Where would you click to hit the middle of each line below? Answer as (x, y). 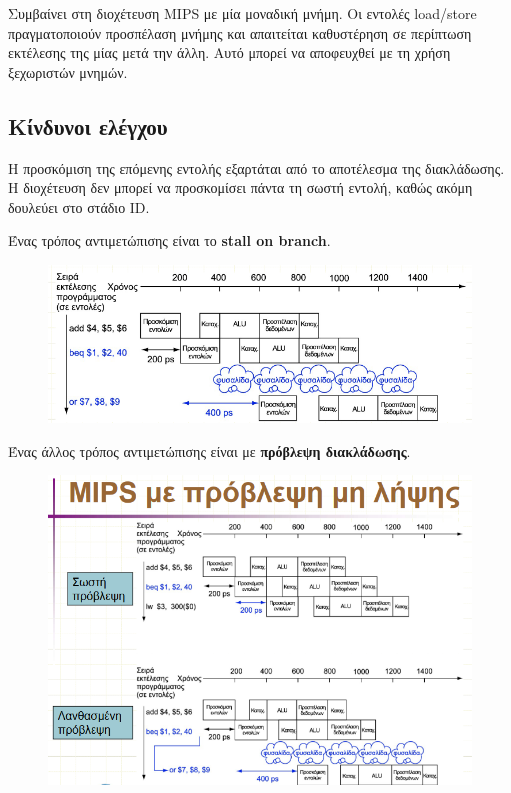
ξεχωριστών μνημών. (68, 71)
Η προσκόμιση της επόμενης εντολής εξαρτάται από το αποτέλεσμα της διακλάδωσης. (256, 167)
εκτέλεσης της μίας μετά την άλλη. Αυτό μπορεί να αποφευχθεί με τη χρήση (229, 52)
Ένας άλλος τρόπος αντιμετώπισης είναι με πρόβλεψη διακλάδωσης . (209, 450)
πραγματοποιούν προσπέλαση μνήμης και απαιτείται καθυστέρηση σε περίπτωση (240, 32)
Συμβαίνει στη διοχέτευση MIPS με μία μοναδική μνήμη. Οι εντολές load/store (242, 13)
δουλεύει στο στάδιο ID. (79, 206)
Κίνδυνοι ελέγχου (88, 125)
